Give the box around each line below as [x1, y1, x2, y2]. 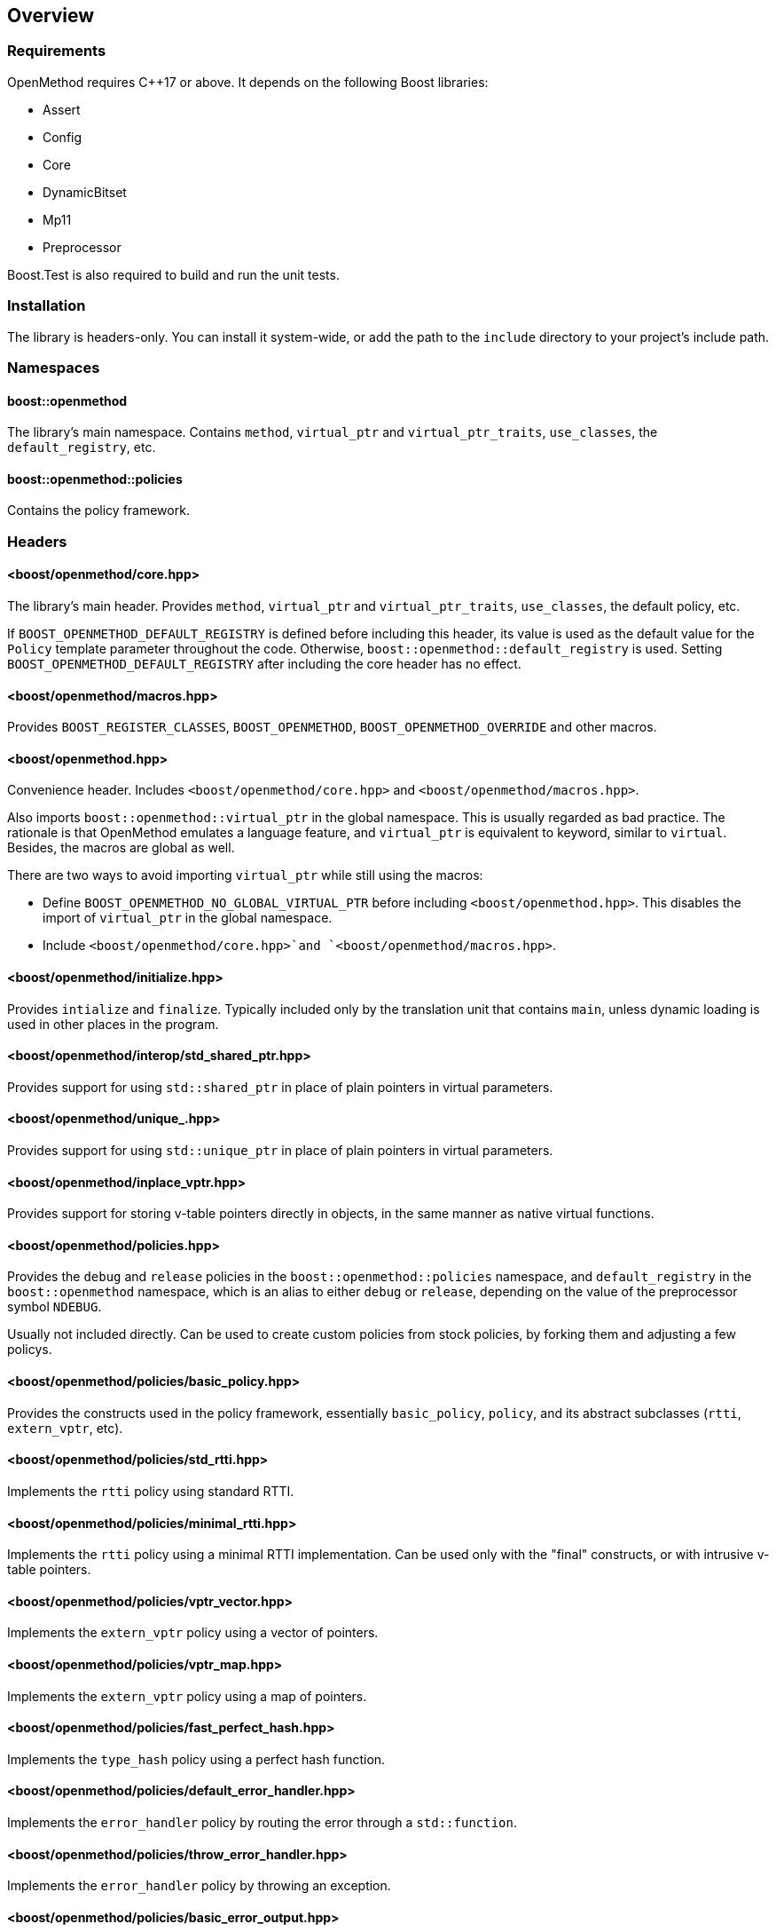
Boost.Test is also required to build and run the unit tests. [7, 266, 340, 282]
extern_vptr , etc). [7, 1420, 123, 1436]
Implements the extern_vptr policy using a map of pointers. [7, 1688, 367, 1704]
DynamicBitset [43, 184, 127, 200]
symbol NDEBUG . [7, 1299, 102, 1315]
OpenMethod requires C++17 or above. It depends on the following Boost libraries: [7, 74, 489, 90]
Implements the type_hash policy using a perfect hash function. [7, 1751, 386, 1767]
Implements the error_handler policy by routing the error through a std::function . [7, 1815, 517, 1831]
